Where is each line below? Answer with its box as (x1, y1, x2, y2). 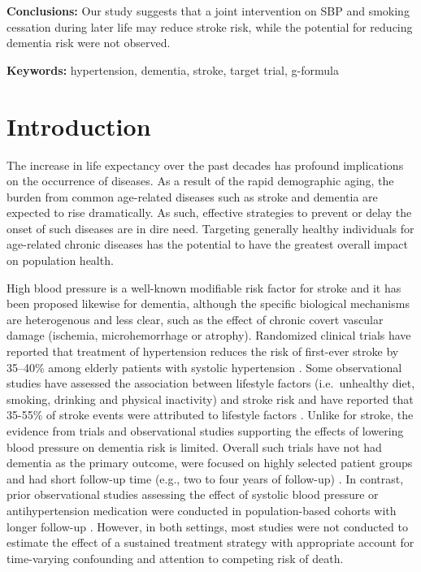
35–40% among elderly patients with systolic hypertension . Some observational (7, 358, 402, 375)
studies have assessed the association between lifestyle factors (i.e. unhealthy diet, (7, 375, 415, 392)
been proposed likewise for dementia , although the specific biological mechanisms (7, 295, 410, 312)
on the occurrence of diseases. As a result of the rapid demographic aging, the (7, 172, 394, 189)
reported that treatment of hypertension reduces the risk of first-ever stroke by (7, 343, 399, 360)
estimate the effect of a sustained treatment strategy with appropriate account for (7, 534, 414, 551)
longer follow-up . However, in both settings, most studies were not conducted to (7, 518, 408, 535)
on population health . (7, 252, 114, 269)
